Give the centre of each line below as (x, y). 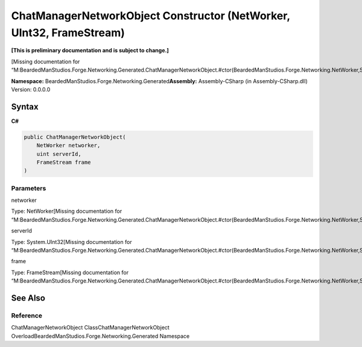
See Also (28, 298)
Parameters (29, 188)
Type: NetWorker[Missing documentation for (67, 211)
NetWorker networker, (68, 145)
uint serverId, (59, 154)
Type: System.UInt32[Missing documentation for (71, 242)
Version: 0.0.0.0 (31, 89)
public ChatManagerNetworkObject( (75, 137)
